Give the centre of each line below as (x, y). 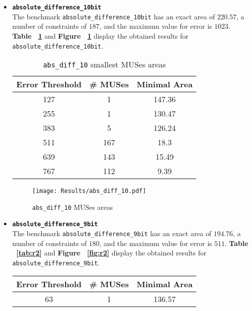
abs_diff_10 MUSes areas (72, 207)
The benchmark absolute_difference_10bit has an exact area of (114, 16)
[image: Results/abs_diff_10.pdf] (89, 191)
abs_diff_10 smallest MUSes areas (104, 64)
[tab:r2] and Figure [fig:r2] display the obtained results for (111, 253)
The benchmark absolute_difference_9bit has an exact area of (112, 233)
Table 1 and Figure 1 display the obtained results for (100, 35)
